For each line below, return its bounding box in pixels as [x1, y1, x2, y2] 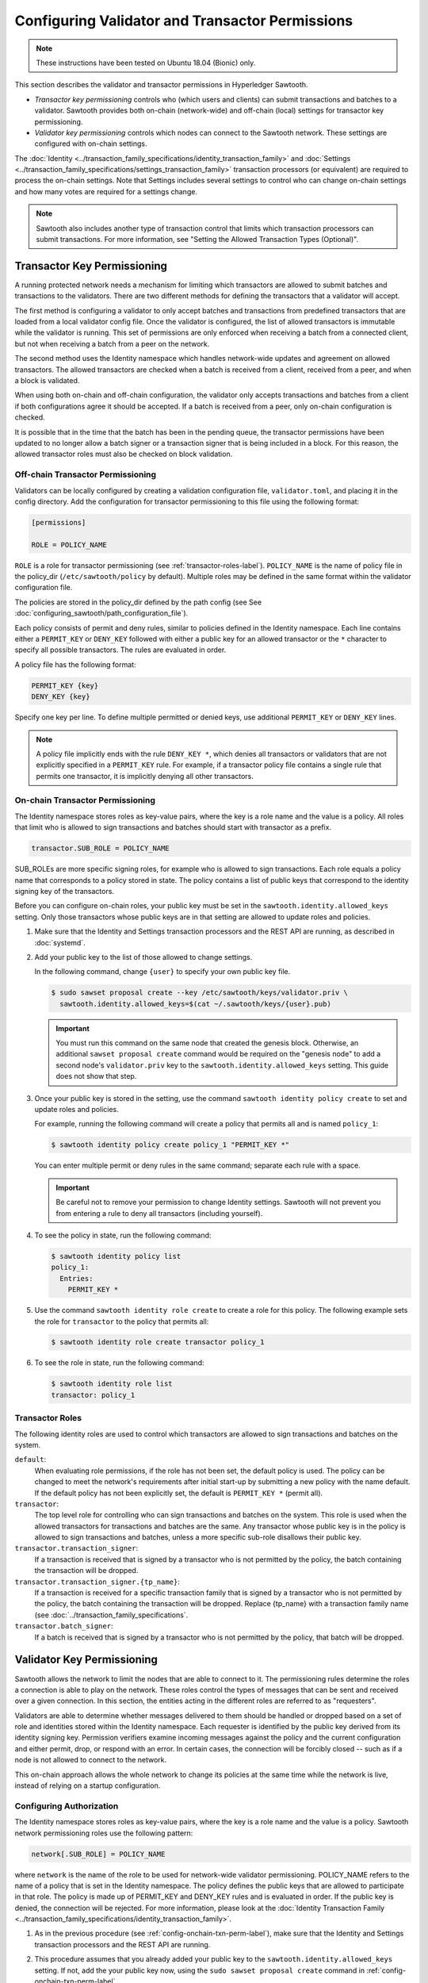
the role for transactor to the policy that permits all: [34, 1317, 209, 1326]
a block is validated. [14, 376, 80, 385]
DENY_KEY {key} [31, 692, 90, 701]
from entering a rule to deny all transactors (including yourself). [55, 1208, 263, 1218]
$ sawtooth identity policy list [51, 1252, 182, 1260]
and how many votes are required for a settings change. [14, 186, 198, 196]
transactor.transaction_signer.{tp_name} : [14, 1577, 180, 1586]
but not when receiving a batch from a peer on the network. [14, 339, 210, 348]
